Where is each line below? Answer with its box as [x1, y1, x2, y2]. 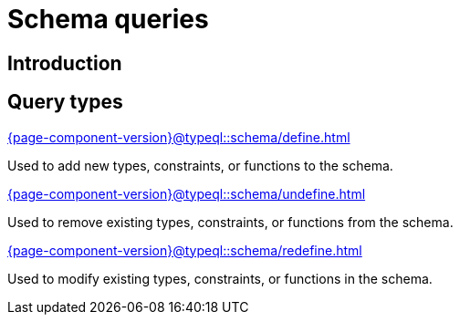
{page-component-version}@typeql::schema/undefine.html [7, 185, 366, 202]
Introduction [7, 51, 122, 75]
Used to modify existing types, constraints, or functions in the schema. [7, 270, 433, 286]
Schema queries [7, 4, 209, 35]
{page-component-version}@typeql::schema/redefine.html [7, 242, 362, 258]
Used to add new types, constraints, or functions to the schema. [7, 157, 393, 173]
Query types [7, 90, 123, 114]
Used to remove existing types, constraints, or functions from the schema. [7, 213, 454, 230]
